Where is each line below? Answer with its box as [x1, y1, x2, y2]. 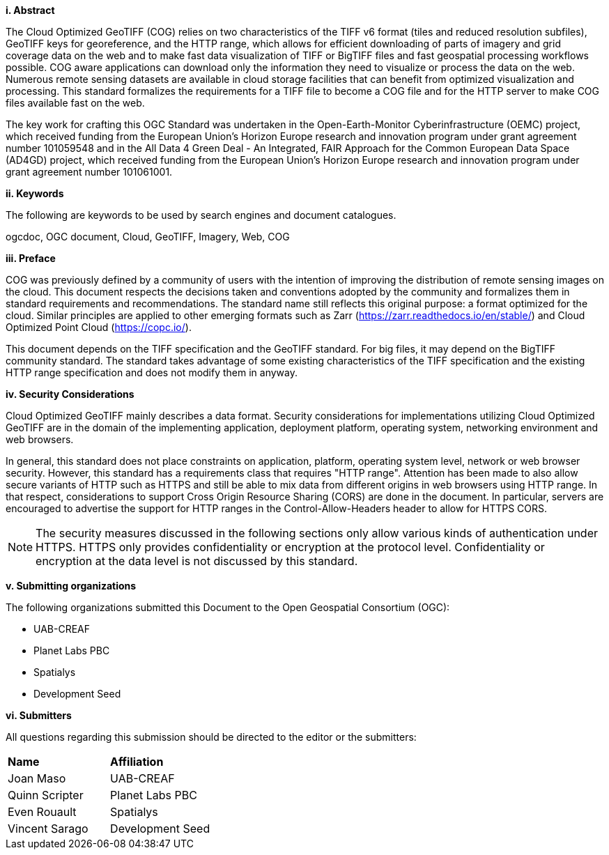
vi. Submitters [6, 709, 72, 721]
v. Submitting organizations [6, 580, 137, 592]
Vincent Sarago [8, 822, 88, 835]
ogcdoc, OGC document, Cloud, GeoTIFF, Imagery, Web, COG [6, 231, 290, 242]
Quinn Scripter [8, 788, 84, 802]
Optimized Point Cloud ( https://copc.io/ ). [6, 321, 192, 333]
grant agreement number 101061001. [6, 166, 173, 178]
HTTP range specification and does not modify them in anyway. [6, 367, 298, 378]
